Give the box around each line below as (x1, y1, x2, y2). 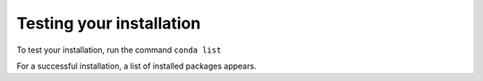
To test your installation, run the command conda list (16, 45, 222, 55)
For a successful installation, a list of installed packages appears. (16, 61, 257, 71)
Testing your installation (16, 13, 201, 33)
